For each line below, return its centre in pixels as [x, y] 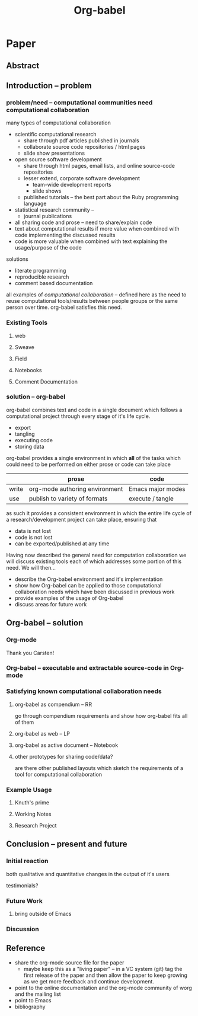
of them [24, 722]
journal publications [48, 216]
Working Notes [33, 814]
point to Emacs [33, 1000]
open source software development [58, 159]
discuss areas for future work [51, 604]
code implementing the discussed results [65, 235]
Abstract [23, 66]
